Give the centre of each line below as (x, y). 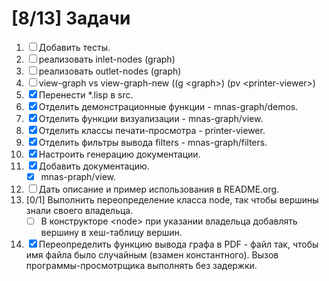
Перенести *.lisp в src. (86, 94)
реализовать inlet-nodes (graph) (107, 59)
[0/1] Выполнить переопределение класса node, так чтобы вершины (172, 200)
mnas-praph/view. (78, 176)
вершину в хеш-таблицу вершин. (111, 233)
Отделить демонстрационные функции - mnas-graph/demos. (168, 106)
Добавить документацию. (94, 166)
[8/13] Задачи (71, 18)
